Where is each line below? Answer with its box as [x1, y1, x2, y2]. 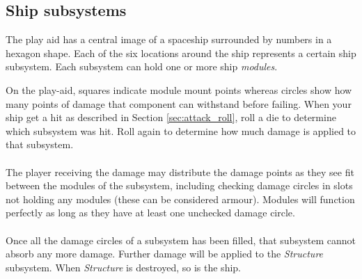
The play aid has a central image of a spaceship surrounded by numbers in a [6, 32, 332, 47]
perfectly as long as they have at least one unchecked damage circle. [6, 205, 295, 220]
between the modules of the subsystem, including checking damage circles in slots [6, 178, 353, 193]
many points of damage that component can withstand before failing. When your [6, 96, 352, 111]
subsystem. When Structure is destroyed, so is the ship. [6, 260, 241, 274]
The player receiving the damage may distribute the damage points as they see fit [6, 164, 354, 179]
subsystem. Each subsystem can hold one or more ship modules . [6, 59, 278, 74]
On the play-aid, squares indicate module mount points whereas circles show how [6, 82, 352, 97]
